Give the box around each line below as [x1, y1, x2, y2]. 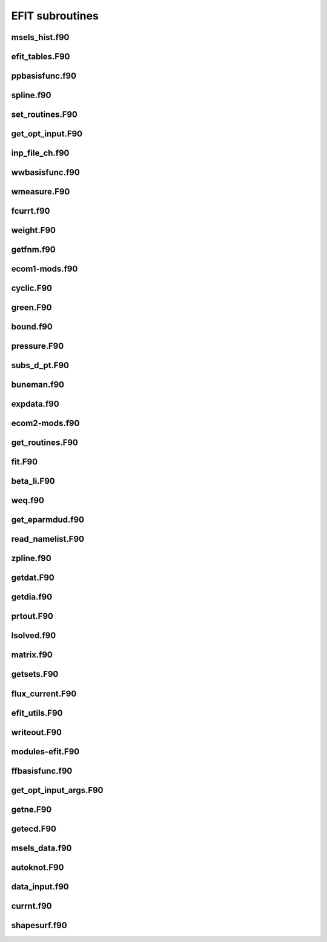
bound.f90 [11, 321, 53, 332]
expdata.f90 [11, 399, 60, 409]
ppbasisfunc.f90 [11, 71, 77, 81]
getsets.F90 [11, 669, 59, 679]
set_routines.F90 [11, 110, 78, 120]
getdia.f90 [11, 592, 53, 602]
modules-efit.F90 [11, 746, 80, 757]
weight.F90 [11, 225, 56, 236]
